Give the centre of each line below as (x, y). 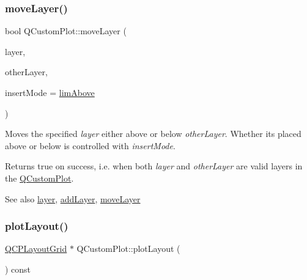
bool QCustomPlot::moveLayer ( (66, 31)
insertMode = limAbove (50, 92)
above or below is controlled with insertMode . (90, 145)
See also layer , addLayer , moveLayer (73, 198)
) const (18, 269)
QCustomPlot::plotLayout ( (128, 249)
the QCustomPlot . (39, 178)
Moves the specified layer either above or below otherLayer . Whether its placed (153, 134)
